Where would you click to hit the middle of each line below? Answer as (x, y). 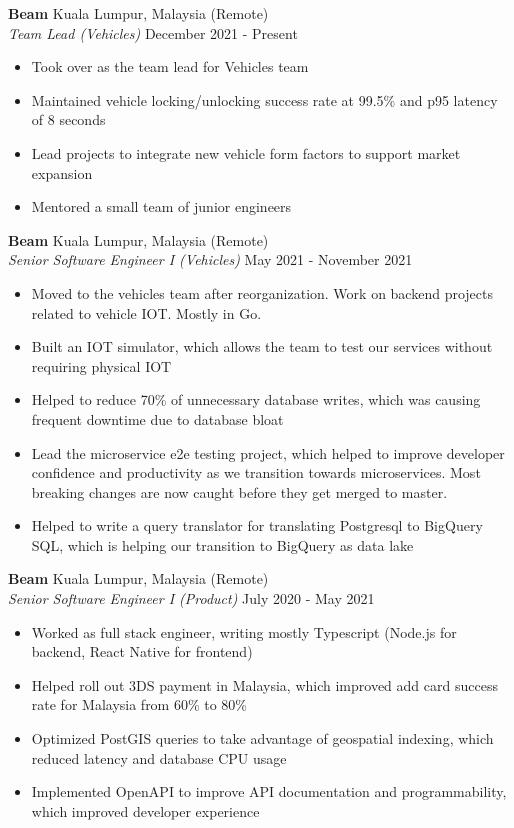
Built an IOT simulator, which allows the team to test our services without (262, 346)
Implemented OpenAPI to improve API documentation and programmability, (269, 791)
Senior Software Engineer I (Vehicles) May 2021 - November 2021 (210, 259)
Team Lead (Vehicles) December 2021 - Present (153, 32)
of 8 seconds (68, 119)
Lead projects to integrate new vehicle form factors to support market (246, 152)
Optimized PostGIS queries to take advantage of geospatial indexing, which (262, 738)
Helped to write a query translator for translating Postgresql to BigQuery (257, 525)
